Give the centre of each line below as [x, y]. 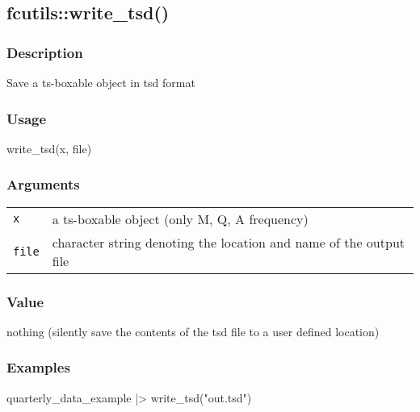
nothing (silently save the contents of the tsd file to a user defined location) [193, 331]
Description [45, 52]
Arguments [43, 184]
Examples [38, 367]
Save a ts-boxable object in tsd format [101, 82]
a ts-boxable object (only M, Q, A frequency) [180, 218]
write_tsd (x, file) [49, 148]
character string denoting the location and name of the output [229, 242]
